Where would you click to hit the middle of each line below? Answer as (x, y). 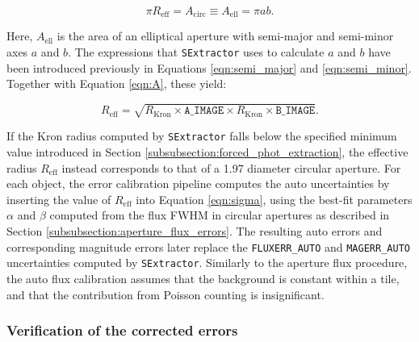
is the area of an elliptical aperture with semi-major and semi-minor (225, 36)
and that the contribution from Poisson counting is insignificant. (166, 294)
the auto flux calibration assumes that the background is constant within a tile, (203, 278)
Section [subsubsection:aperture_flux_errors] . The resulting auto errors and (195, 231)
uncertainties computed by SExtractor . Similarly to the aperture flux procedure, (207, 263)
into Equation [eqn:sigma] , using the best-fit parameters (274, 199)
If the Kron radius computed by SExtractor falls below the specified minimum (202, 136)
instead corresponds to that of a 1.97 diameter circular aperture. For (231, 167)
